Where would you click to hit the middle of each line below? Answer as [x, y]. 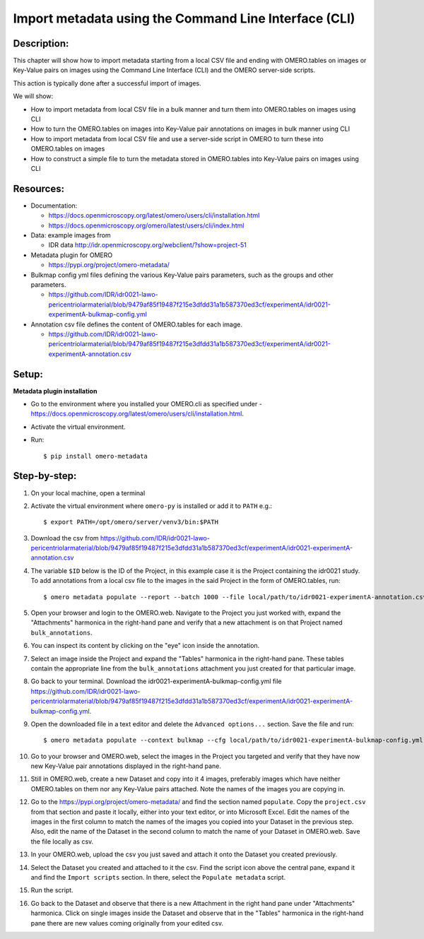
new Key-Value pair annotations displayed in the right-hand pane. [126, 766]
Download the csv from [65, 538]
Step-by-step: [45, 476]
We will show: [33, 96]
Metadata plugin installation [55, 391]
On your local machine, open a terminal [88, 493]
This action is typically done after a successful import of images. [107, 83]
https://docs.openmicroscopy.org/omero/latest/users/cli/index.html [146, 225]
